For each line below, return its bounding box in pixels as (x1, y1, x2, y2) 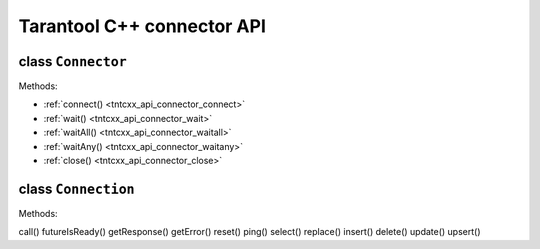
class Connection (18, 180, 135, 197)
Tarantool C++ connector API (18, 15, 267, 37)
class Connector (18, 53, 127, 70)
